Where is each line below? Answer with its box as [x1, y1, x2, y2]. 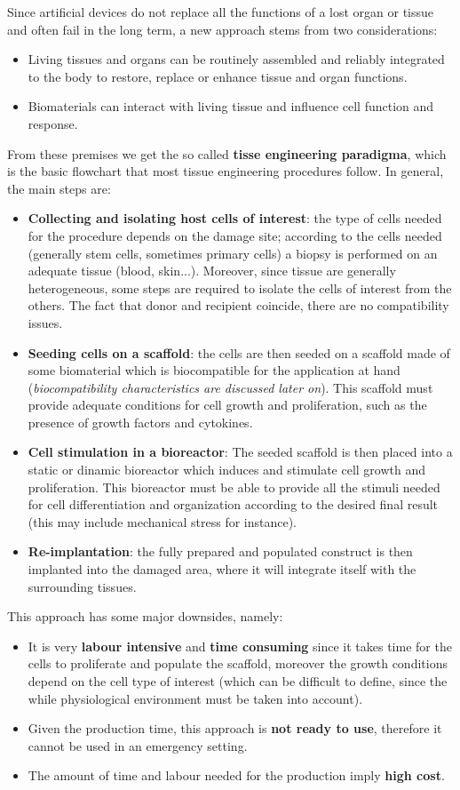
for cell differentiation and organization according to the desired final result [28, 495, 439, 514]
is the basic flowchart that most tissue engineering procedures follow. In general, [7, 162, 444, 180]
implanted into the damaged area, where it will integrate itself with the [28, 560, 416, 579]
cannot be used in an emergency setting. [28, 736, 248, 754]
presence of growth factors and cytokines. [28, 412, 253, 431]
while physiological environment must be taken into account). [28, 689, 363, 707]
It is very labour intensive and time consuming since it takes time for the [28, 636, 452, 655]
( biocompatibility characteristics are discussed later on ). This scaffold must [28, 378, 433, 396]
